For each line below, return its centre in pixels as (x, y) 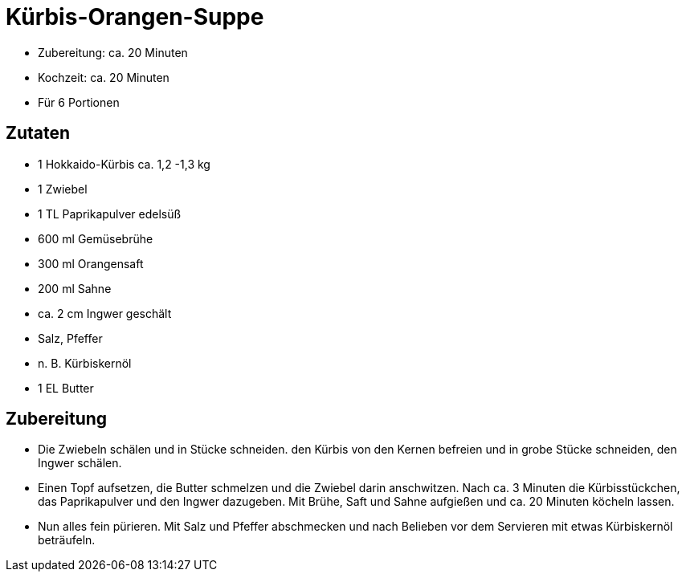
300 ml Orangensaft (91, 263)
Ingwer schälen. (80, 463)
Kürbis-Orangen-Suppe (135, 17)
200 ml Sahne (75, 288)
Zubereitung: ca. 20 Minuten (113, 52)
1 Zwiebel (63, 189)
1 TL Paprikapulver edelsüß (110, 214)
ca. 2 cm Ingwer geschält (105, 313)
